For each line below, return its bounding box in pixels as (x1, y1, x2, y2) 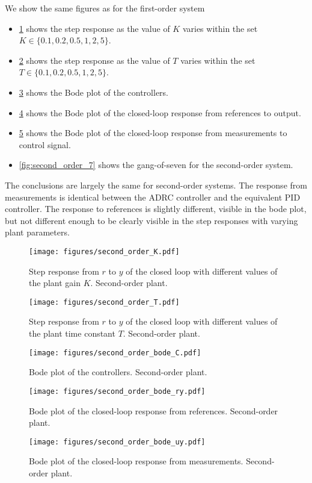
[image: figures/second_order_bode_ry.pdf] (29, 387, 206, 396)
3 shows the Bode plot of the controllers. (19, 86, 169, 98)
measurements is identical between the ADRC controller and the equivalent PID (5, 190, 301, 203)
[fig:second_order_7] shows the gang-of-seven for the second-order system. (19, 158, 293, 171)
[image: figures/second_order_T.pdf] (29, 298, 180, 307)
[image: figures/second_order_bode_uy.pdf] (29, 437, 206, 446)
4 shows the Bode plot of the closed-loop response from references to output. (19, 106, 301, 119)
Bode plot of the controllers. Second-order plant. (29, 366, 207, 378)
